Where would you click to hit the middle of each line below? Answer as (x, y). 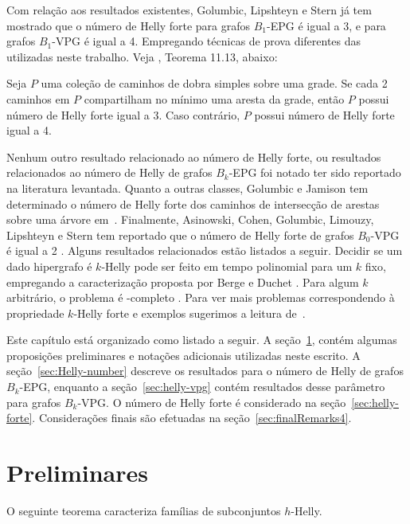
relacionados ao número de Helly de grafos (109, 172)
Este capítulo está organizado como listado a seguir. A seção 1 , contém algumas (202, 340)
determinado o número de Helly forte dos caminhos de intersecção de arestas (193, 203)
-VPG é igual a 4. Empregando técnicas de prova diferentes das (207, 41)
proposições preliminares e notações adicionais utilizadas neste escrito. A (184, 355)
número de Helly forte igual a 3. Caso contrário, (123, 114)
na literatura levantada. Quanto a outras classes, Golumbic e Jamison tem (187, 188)
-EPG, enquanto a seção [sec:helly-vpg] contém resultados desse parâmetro (202, 387)
